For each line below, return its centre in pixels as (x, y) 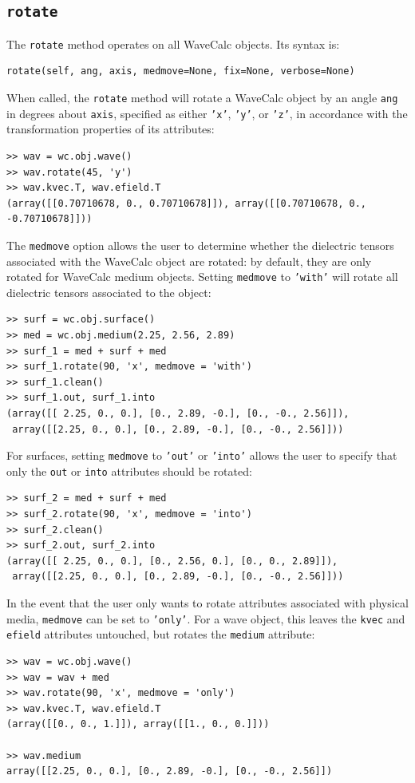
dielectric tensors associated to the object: (109, 292)
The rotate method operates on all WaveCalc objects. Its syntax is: (173, 43)
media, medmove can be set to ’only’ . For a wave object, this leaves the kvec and (206, 618)
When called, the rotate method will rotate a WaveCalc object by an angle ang (202, 98)
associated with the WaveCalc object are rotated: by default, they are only (189, 261)
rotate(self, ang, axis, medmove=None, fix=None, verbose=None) (181, 71)
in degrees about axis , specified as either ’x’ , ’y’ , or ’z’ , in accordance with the (207, 113)
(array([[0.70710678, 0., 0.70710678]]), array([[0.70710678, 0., (187, 203)
